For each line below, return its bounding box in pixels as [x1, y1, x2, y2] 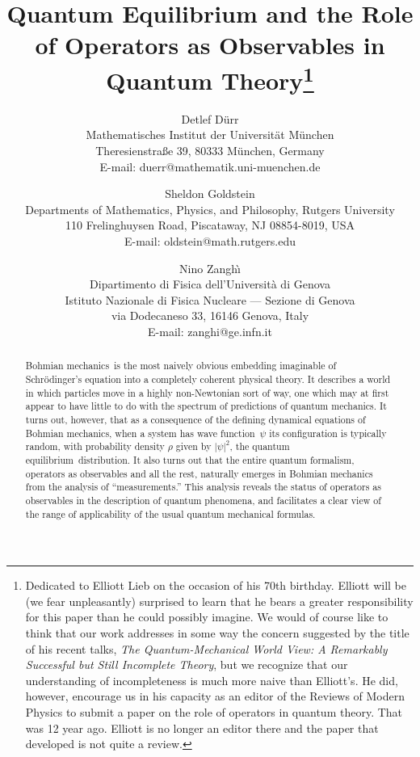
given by [175, 439, 212, 453]
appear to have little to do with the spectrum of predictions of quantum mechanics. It [25, 399, 387, 413]
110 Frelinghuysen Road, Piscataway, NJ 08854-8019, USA [65, 217, 355, 233]
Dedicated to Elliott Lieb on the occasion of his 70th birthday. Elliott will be [25, 577, 406, 594]
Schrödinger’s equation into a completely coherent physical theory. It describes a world [25, 372, 391, 385]
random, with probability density [25, 439, 165, 453]
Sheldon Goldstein [165, 185, 255, 202]
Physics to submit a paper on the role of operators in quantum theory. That [25, 703, 403, 720]
